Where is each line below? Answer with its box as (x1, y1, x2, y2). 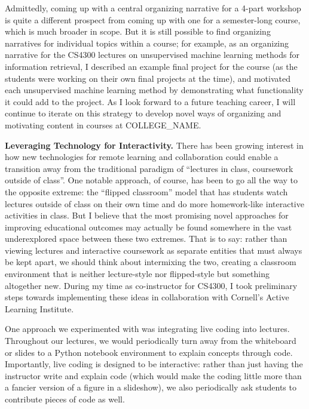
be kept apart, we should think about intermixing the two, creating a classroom (5, 256, 296, 268)
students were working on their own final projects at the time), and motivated (5, 72, 290, 84)
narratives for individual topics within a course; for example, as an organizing (5, 36, 289, 49)
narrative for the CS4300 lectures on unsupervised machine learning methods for (5, 48, 299, 61)
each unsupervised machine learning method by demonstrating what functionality (5, 84, 304, 96)
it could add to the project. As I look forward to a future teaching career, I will (5, 95, 296, 107)
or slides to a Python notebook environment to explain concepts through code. (5, 346, 293, 358)
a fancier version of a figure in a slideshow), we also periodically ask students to (5, 381, 296, 393)
